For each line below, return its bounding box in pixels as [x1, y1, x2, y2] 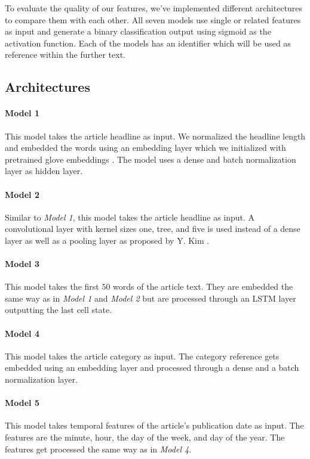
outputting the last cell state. [5, 303, 112, 316]
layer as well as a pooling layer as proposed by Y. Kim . [5, 234, 210, 246]
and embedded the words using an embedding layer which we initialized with [5, 141, 286, 154]
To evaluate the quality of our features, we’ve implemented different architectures [5, 2, 303, 14]
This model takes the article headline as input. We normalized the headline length [5, 129, 306, 142]
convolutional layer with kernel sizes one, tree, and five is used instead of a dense [5, 222, 300, 235]
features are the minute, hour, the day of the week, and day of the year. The [5, 431, 285, 444]
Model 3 [5, 258, 39, 270]
